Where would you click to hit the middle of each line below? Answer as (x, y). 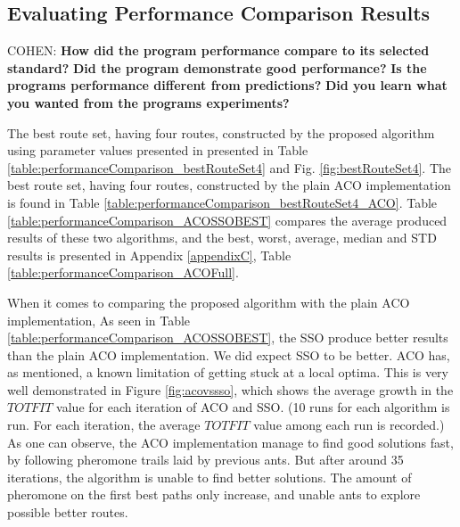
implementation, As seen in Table (99, 320)
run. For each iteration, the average (104, 425)
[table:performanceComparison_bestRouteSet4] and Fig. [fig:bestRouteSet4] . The (229, 167)
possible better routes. (68, 512)
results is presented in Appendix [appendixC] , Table (149, 255)
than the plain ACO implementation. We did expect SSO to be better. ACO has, (229, 354)
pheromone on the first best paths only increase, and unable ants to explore (214, 494)
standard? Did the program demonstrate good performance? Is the (217, 67)
